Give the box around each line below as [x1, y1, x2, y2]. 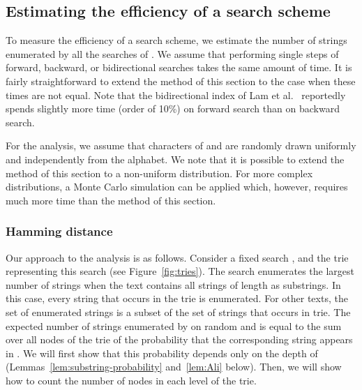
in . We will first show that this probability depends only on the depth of [6, 345, 318, 360]
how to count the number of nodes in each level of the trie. [6, 373, 257, 387]
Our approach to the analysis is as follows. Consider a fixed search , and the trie [6, 250, 349, 264]
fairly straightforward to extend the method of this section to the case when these [6, 73, 356, 88]
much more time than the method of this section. [6, 193, 216, 207]
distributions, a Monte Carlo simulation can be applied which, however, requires [6, 179, 348, 194]
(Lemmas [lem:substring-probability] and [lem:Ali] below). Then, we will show [6, 359, 342, 374]
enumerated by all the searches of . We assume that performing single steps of [6, 46, 339, 61]
